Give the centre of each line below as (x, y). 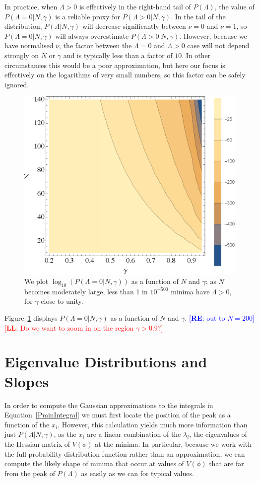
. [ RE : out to (205, 318)
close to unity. (62, 301)
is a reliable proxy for (88, 16)
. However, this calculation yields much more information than (153, 424)
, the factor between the (96, 45)
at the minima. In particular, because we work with (173, 444)
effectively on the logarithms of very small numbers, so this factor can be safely (125, 75)
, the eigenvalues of (218, 434)
